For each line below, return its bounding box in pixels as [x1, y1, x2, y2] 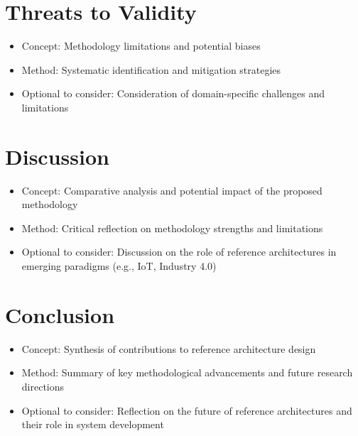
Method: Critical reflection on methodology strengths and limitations [21, 220, 323, 235]
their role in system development [21, 417, 164, 432]
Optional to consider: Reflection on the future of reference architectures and [21, 403, 352, 418]
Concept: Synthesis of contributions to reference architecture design [21, 341, 316, 356]
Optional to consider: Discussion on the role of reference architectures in [21, 244, 337, 259]
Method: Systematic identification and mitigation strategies [21, 62, 281, 77]
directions [21, 378, 65, 393]
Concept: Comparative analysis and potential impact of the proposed [21, 182, 322, 197]
